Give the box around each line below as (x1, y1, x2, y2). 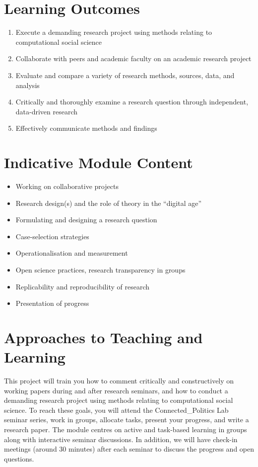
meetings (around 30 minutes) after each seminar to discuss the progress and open (4, 444, 254, 454)
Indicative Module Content (4, 152, 193, 173)
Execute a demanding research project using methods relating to (15, 27, 212, 37)
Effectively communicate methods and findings (15, 123, 157, 133)
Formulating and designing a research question (15, 214, 157, 225)
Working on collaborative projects (15, 181, 119, 191)
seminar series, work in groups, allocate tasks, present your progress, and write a (4, 414, 249, 425)
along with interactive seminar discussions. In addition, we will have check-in (4, 434, 238, 444)
